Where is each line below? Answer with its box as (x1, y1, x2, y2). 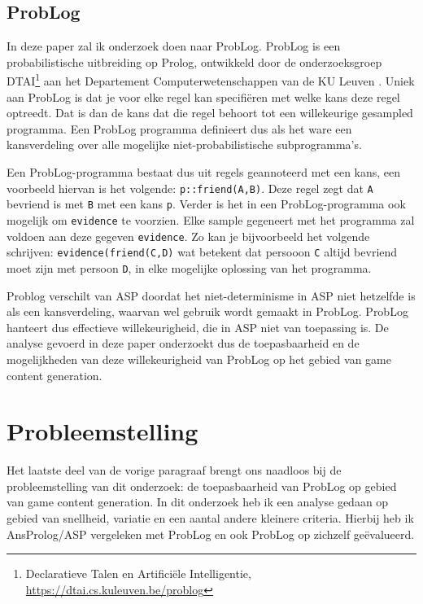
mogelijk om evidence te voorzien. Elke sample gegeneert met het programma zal (7, 211, 415, 228)
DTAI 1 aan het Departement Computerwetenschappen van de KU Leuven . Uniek (7, 70, 415, 90)
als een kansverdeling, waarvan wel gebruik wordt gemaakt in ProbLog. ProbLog (7, 303, 408, 320)
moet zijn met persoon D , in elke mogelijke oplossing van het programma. (7, 259, 372, 276)
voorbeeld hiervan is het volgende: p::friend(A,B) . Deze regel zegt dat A (7, 179, 373, 196)
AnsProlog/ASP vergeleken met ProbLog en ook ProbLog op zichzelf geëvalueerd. (7, 525, 415, 542)
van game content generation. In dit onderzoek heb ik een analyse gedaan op (7, 493, 389, 510)
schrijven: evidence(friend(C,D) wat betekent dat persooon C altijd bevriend (7, 243, 398, 260)
